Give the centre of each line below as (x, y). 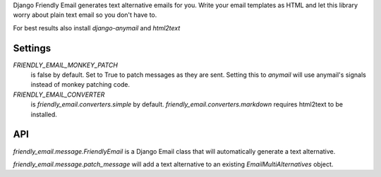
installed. (44, 114)
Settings (32, 48)
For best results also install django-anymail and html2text (97, 28)
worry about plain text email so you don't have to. (85, 15)
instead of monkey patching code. (80, 85)
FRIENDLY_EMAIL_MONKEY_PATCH (65, 65)
